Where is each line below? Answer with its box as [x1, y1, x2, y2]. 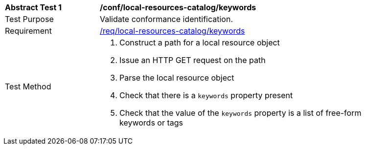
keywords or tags [119, 118, 183, 128]
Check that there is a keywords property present [119, 90, 293, 100]
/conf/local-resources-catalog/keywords [100, 2, 256, 12]
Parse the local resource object [119, 73, 234, 83]
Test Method [5, 82, 51, 91]
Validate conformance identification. [100, 14, 233, 24]
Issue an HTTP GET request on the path [119, 55, 266, 65]
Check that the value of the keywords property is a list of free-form [119, 108, 362, 118]
